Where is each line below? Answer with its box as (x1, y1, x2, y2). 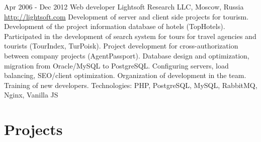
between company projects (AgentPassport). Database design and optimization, (4, 50, 249, 60)
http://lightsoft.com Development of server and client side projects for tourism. (4, 11, 249, 21)
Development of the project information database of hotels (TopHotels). (4, 21, 225, 31)
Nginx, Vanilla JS (4, 89, 58, 100)
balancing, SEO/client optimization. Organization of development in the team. (4, 70, 246, 80)
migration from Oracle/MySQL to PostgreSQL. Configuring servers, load (4, 60, 229, 70)
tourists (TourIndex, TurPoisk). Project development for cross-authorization (4, 40, 238, 51)
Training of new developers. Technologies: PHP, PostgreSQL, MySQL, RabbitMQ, (4, 79, 257, 90)
